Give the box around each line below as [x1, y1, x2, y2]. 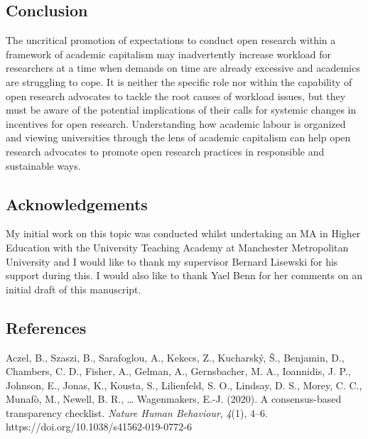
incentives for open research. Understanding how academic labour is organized [6, 116, 346, 131]
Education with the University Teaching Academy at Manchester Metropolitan [6, 239, 349, 254]
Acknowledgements [6, 193, 148, 215]
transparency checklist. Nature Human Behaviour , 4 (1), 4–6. [6, 405, 268, 420]
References [6, 316, 87, 338]
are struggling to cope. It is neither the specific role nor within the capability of [6, 74, 352, 89]
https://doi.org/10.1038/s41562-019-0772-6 [6, 419, 192, 434]
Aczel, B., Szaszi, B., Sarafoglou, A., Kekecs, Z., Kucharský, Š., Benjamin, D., [6, 349, 345, 364]
